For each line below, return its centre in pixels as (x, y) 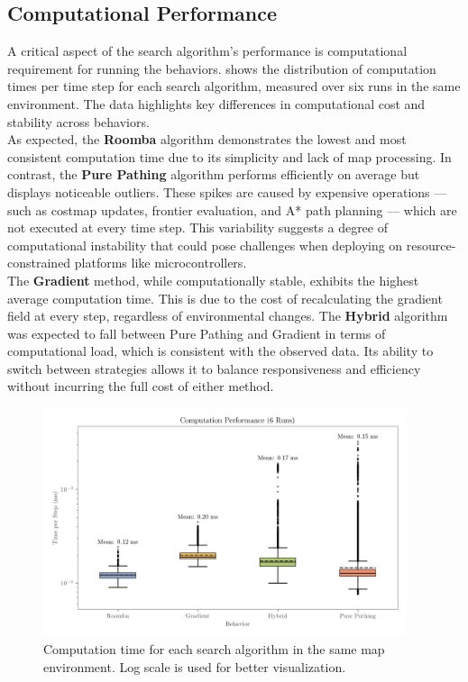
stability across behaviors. (78, 121)
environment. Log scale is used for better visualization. (195, 666)
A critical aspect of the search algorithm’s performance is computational (207, 51)
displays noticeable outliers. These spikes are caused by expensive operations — (227, 191)
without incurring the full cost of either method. (141, 386)
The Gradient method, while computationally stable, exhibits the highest (213, 280)
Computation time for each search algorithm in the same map (214, 648)
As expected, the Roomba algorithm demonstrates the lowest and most (207, 139)
